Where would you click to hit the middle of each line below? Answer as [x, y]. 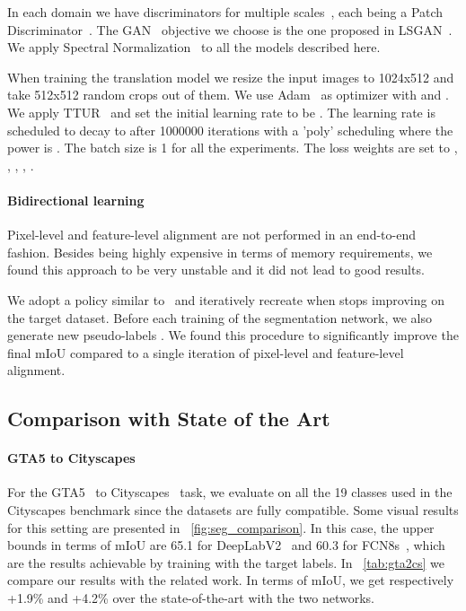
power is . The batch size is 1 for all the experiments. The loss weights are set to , [233, 148]
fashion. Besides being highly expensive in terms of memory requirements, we [220, 252]
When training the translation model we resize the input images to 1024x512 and [231, 77]
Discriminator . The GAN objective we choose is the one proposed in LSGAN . [230, 29]
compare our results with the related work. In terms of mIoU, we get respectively [231, 580]
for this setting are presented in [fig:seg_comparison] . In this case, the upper [221, 527]
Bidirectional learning [76, 200]
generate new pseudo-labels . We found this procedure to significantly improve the [233, 335]
